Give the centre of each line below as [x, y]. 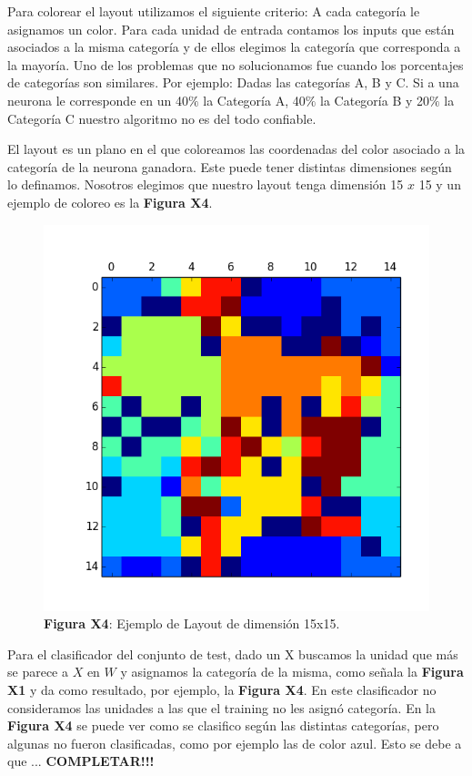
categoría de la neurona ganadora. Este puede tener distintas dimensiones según [230, 166]
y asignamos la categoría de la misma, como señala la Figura [292, 672]
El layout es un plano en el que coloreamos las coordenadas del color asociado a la [236, 149]
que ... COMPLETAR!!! [81, 761]
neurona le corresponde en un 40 [98, 100]
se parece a [38, 672]
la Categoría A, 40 [254, 100]
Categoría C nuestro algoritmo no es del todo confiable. [162, 118]
